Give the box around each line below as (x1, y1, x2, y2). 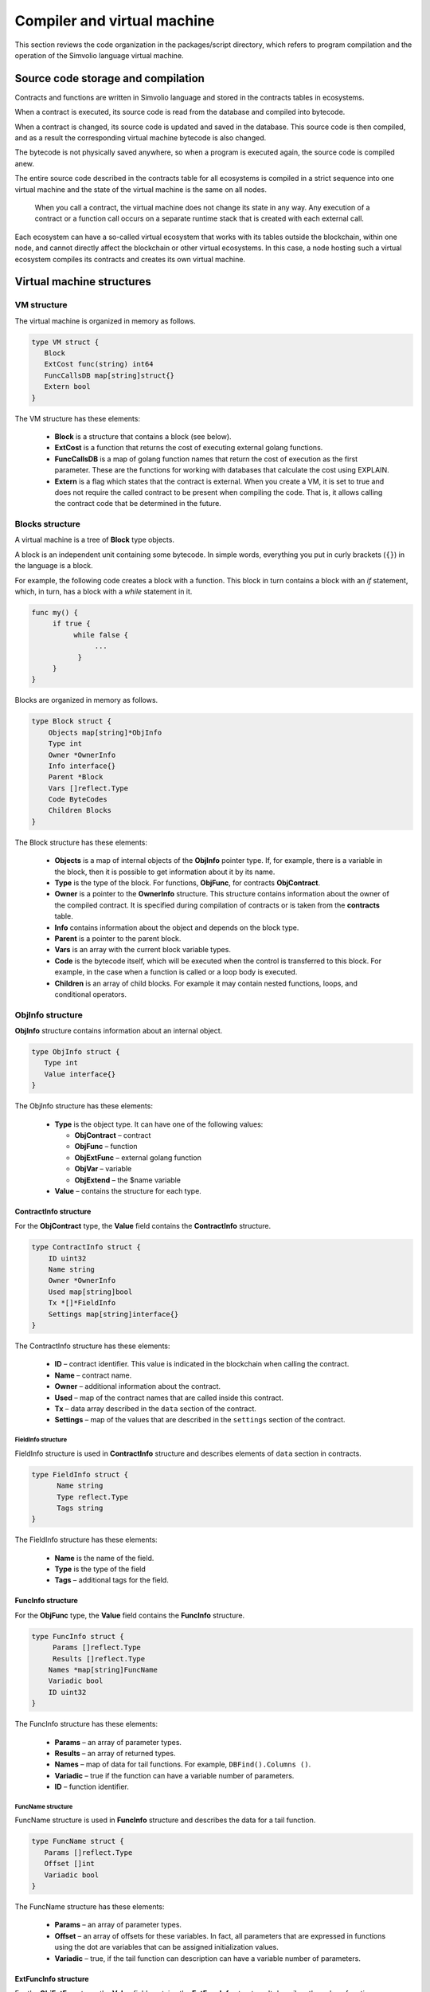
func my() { (31, 608, 79, 618)
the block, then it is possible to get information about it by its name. (54, 867, 276, 876)
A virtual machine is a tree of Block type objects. (14, 535, 175, 545)
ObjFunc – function (74, 1142, 139, 1151)
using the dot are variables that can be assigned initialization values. (54, 1943, 279, 1952)
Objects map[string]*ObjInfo (48, 727, 162, 737)
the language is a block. (14, 561, 93, 571)
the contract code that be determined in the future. (54, 499, 222, 508)
